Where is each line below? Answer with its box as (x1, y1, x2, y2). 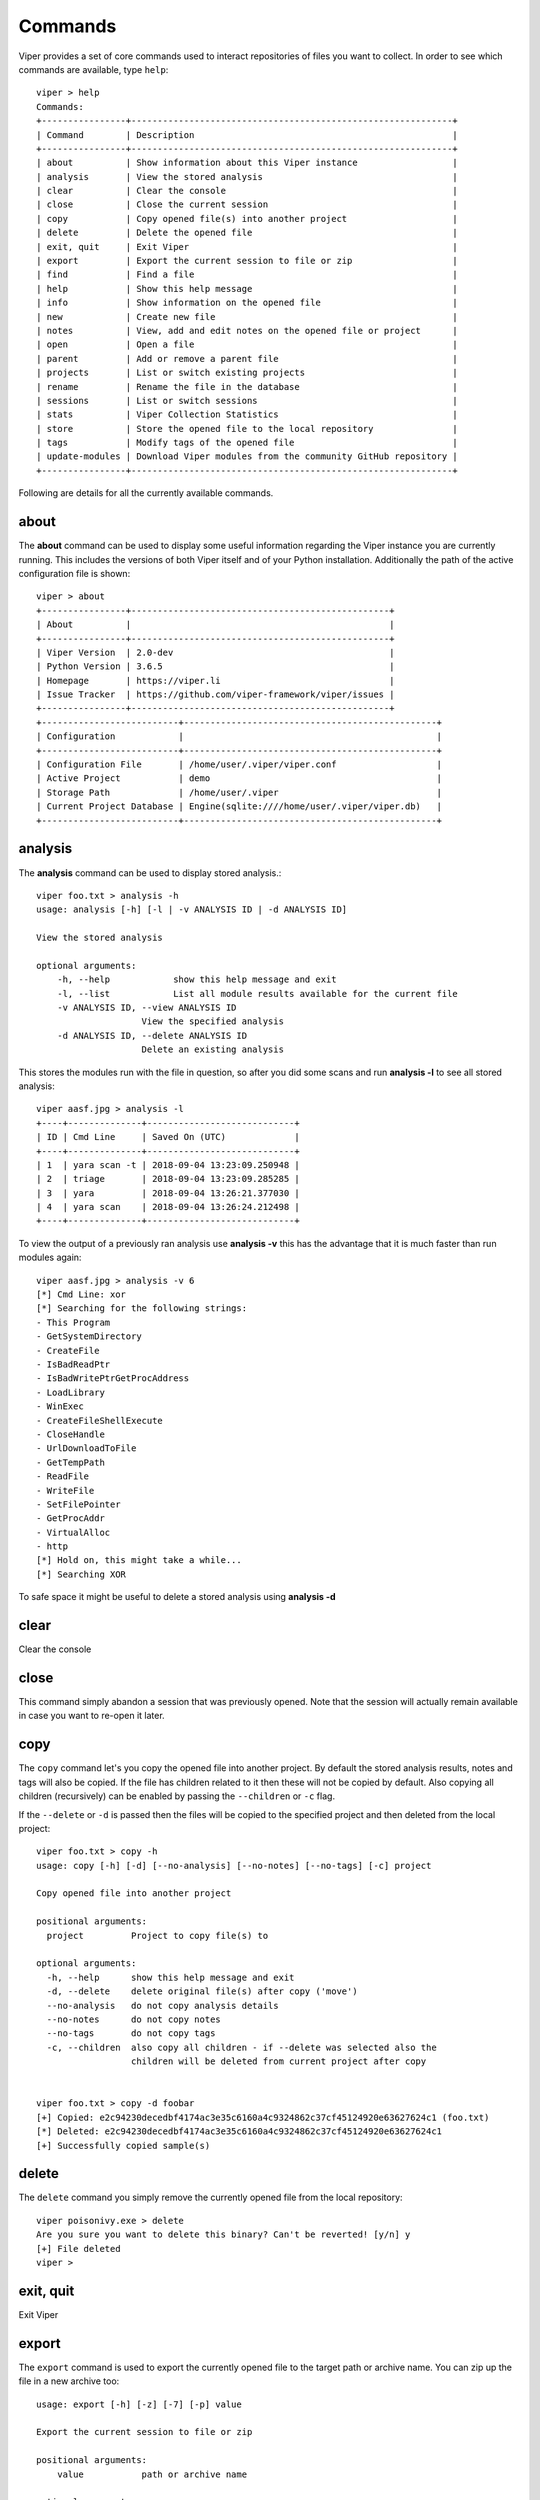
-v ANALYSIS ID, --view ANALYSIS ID (56, 1002, 237, 1014)
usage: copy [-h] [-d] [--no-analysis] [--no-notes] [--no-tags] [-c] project (36, 1860, 432, 1871)
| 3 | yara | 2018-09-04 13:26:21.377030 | (36, 1187, 300, 1199)
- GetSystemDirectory (36, 1331, 142, 1342)
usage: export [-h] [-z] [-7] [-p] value (36, 2398, 242, 2410)
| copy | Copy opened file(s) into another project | (36, 213, 459, 224)
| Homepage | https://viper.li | (36, 675, 395, 686)
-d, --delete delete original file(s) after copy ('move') (46, 1986, 359, 1997)
